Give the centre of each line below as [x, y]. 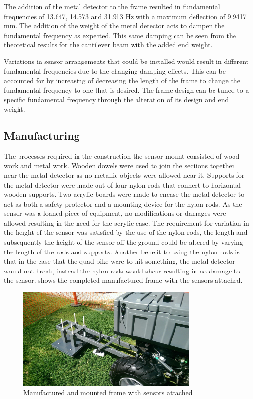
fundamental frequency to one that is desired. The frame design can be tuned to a [126, 90]
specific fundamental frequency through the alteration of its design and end [117, 99]
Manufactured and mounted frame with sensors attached [108, 392]
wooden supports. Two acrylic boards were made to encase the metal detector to [124, 194]
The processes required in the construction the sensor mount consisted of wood [122, 156]
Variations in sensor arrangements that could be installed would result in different [126, 61]
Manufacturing [42, 135]
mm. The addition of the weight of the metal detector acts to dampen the [114, 26]
